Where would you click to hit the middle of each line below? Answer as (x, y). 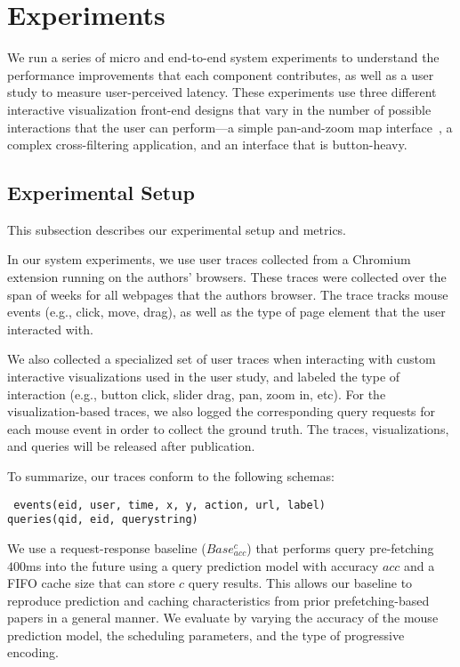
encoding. (33, 652)
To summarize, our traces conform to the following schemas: (171, 476)
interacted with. (50, 329)
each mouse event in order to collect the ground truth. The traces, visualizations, (228, 428)
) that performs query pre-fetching (340, 547)
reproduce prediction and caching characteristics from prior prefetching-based (218, 600)
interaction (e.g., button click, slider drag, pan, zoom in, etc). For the (197, 394)
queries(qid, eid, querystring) (103, 520)
